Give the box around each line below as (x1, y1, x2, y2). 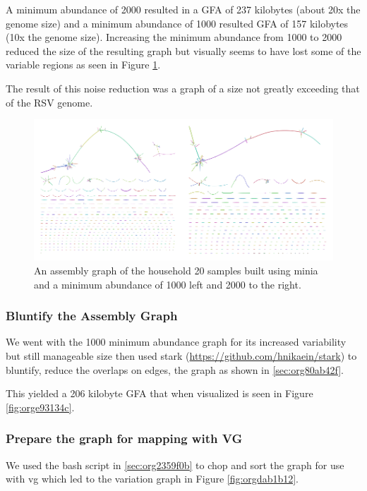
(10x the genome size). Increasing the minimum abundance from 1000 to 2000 (6, 30, 342, 44)
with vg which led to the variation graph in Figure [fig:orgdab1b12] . (6, 471, 299, 486)
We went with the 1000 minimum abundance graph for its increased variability (6, 334, 347, 349)
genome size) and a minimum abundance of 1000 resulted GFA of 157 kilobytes (6, 16, 349, 30)
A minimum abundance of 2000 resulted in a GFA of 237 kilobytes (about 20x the (6, 2, 361, 16)
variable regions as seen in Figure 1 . (6, 57, 161, 72)
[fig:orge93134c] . (6, 399, 75, 414)
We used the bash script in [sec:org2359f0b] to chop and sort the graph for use (6, 457, 344, 472)
